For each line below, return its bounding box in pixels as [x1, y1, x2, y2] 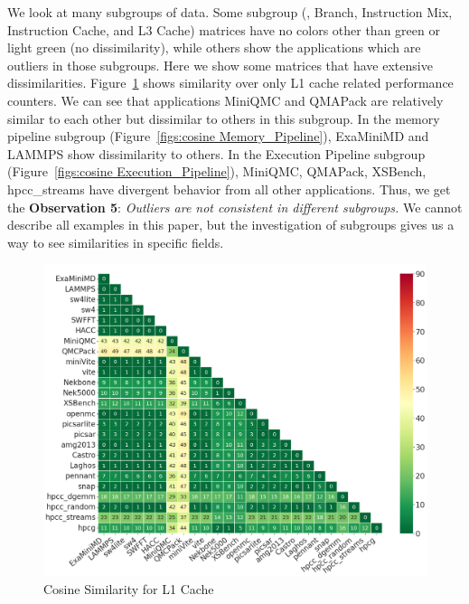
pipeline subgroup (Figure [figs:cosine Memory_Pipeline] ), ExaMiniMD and [7, 127, 429, 146]
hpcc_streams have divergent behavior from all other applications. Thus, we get [7, 179, 451, 198]
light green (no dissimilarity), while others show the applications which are [7, 38, 421, 57]
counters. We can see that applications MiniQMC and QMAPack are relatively [7, 90, 444, 109]
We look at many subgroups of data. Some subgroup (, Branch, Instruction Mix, [7, 3, 453, 21]
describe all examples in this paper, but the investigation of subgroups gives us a [7, 215, 455, 234]
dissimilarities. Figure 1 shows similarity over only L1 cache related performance [7, 73, 454, 92]
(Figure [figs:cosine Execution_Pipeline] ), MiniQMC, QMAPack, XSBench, [7, 162, 427, 181]
